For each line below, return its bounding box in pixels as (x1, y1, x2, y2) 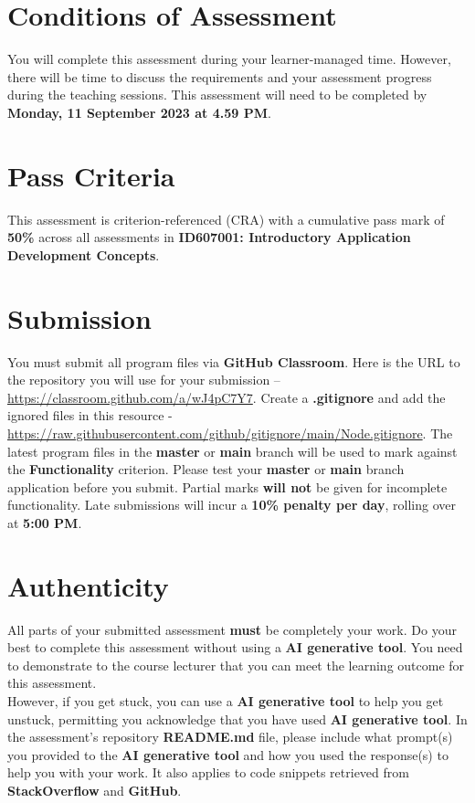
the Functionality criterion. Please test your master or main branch (7, 460, 405, 479)
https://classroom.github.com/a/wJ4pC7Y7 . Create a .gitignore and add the (7, 387, 446, 407)
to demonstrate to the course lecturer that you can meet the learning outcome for (7, 655, 465, 674)
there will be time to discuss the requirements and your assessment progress (7, 67, 432, 86)
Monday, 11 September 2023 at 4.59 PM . (7, 102, 271, 122)
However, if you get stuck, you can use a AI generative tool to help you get (7, 691, 444, 710)
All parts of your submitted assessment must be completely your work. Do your (7, 619, 457, 639)
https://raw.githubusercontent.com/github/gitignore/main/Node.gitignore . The (7, 423, 453, 442)
